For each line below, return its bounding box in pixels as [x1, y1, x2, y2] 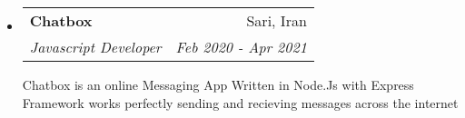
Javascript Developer [29, 36, 162, 57]
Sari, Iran [246, 10, 307, 31]
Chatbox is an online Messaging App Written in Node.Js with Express [22, 75, 414, 93]
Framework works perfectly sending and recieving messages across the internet [22, 93, 459, 112]
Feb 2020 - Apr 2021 [175, 36, 307, 57]
